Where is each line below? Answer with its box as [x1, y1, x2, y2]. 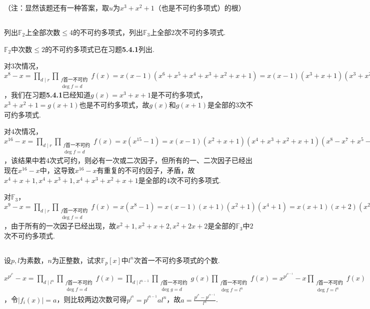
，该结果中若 [4, 155, 46, 165]
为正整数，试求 [51, 254, 101, 265]
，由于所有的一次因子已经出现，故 [4, 220, 116, 231]
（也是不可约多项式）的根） [154, 2, 245, 12]
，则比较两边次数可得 [56, 294, 127, 304]
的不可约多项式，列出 [72, 26, 143, 37]
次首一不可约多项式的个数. [133, 254, 220, 265]
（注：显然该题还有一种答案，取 [4, 2, 109, 12]
